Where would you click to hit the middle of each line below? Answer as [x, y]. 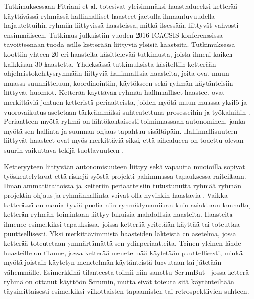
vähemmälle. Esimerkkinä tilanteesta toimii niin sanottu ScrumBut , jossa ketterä [127, 272]
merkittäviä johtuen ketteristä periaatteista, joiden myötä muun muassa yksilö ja [126, 102]
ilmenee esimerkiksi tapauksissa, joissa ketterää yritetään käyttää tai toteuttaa [122, 224]
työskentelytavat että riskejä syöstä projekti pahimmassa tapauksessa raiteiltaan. [125, 176]
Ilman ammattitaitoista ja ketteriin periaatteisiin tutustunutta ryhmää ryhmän [123, 185]
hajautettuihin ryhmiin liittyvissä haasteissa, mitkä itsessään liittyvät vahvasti [121, 25]
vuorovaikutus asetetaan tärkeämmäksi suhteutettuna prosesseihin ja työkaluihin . [127, 111]
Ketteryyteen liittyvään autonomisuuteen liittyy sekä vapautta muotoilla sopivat [125, 166]
